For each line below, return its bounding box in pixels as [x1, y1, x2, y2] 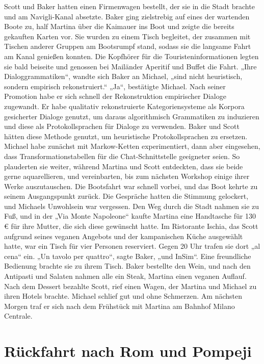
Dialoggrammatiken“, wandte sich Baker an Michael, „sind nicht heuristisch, [4, 71, 243, 82]
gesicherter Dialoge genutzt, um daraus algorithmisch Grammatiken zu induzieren [4, 111, 259, 121]
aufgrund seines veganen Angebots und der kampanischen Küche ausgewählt [4, 230, 243, 241]
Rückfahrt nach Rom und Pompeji [4, 341, 252, 361]
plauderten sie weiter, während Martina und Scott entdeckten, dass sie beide [4, 161, 243, 171]
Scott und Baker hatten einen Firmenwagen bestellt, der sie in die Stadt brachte [4, 1, 255, 11]
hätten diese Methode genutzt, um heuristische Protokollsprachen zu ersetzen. [4, 131, 248, 141]
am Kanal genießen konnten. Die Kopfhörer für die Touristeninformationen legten [4, 50, 259, 61]
